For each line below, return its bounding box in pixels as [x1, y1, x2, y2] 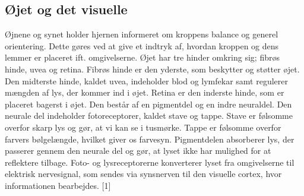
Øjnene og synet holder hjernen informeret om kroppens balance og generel [5, 28, 278, 40]
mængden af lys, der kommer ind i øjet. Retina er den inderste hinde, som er [5, 86, 284, 99]
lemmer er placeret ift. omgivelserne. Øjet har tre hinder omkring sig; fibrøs [5, 51, 280, 64]
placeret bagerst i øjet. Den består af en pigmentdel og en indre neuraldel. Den [5, 97, 292, 110]
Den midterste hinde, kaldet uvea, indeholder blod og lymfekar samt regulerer [5, 74, 288, 87]
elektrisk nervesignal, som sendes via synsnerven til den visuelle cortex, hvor [5, 167, 282, 180]
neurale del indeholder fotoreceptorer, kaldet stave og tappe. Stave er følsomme [5, 109, 293, 122]
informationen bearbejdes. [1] [5, 179, 111, 191]
